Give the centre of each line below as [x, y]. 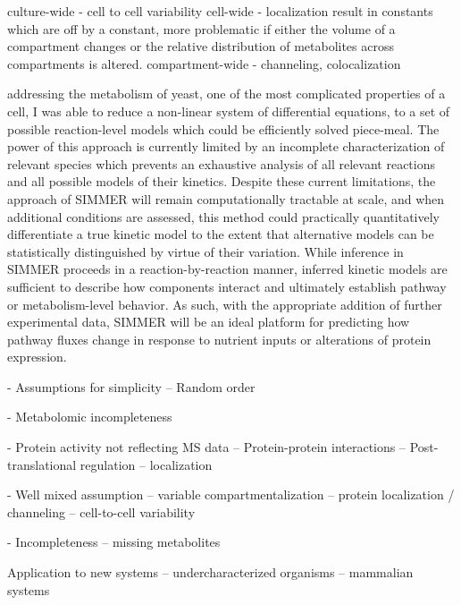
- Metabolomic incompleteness [90, 417]
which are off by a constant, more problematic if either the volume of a [201, 28]
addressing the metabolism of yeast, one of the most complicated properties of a [226, 94]
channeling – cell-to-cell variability [101, 511]
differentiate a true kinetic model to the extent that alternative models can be [221, 234]
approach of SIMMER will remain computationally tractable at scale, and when [226, 198]
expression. [37, 357]
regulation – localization [146, 464]
